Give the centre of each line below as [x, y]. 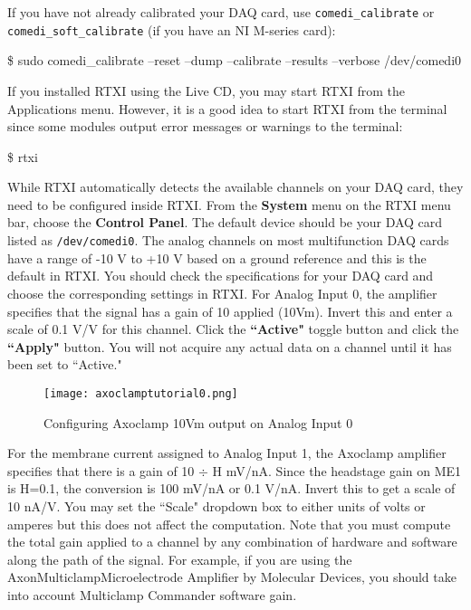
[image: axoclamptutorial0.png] [141, 393]
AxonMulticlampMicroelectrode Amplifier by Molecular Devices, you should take [232, 577]
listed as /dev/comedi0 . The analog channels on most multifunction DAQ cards [228, 240]
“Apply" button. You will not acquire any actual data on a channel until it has [230, 346]
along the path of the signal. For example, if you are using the [180, 559]
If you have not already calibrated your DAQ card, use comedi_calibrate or [221, 12]
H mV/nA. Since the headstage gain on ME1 [337, 470]
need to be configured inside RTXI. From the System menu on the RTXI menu [229, 204]
